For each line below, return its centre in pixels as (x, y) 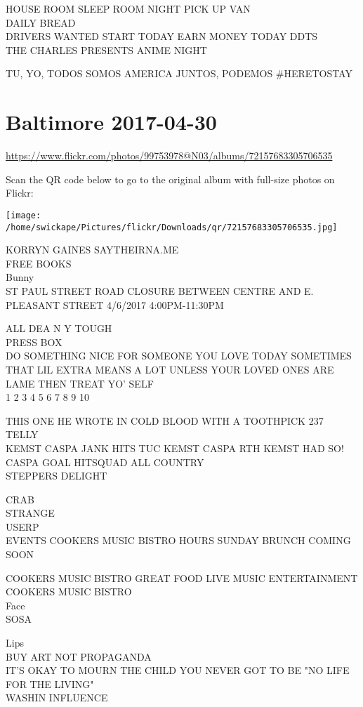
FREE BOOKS (39, 263)
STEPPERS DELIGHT (57, 476)
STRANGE (30, 513)
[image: (24, 215)
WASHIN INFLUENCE (57, 698)
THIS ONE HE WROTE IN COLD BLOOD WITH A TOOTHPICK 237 (165, 420)
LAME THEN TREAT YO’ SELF (80, 383)
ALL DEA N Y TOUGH (59, 328)
